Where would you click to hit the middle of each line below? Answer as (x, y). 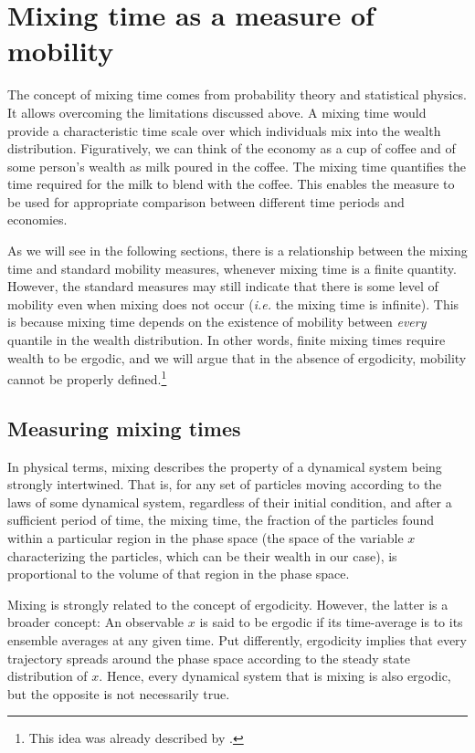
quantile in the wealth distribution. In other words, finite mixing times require (227, 340)
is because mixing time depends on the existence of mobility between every (217, 322)
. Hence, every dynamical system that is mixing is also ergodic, (275, 676)
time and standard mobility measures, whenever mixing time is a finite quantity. (232, 268)
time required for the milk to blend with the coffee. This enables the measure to (231, 184)
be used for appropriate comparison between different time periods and (206, 201)
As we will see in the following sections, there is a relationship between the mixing (237, 251)
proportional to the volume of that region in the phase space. (179, 574)
